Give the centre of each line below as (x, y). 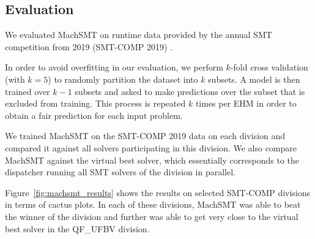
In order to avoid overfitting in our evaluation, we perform (114, 67)
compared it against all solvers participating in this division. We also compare (151, 147)
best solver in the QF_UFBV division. (77, 228)
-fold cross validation (269, 67)
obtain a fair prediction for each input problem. (94, 115)
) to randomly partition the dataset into (123, 79)
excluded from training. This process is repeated (95, 103)
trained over (28, 91)
